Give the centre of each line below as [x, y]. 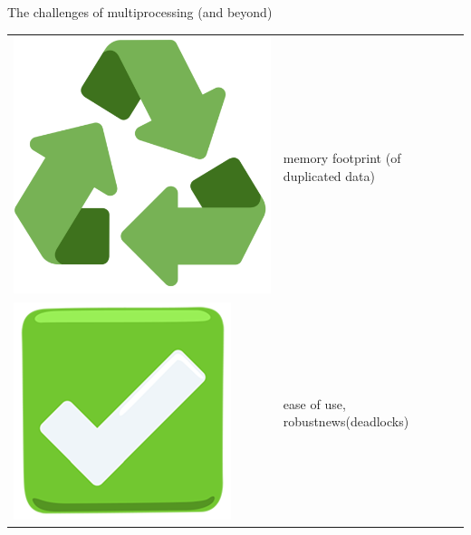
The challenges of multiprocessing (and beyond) [140, 12]
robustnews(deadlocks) [346, 421]
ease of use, [314, 403]
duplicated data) [329, 175]
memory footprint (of [342, 157]
